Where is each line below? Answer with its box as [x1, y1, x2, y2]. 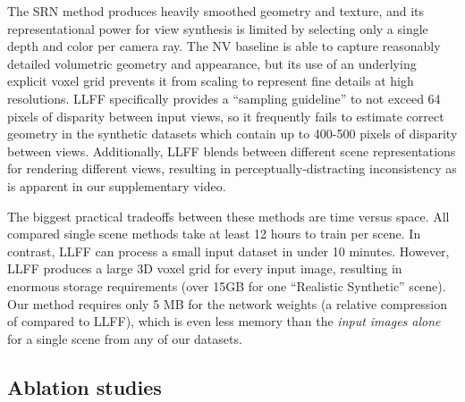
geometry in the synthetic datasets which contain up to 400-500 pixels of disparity [7, 124, 458, 143]
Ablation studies [7, 373, 162, 400]
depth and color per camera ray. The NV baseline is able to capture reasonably [7, 37, 441, 55]
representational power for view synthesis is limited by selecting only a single [7, 19, 428, 38]
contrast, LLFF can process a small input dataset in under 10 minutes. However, [7, 241, 450, 260]
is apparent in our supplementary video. [7, 176, 226, 195]
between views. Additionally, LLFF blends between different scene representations [7, 141, 456, 160]
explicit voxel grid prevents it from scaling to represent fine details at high [7, 71, 414, 90]
